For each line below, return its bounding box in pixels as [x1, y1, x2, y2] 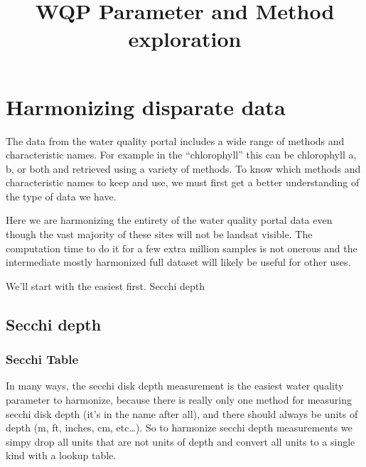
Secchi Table [6, 350, 79, 368]
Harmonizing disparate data [6, 92, 286, 121]
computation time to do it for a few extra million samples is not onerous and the [6, 240, 357, 255]
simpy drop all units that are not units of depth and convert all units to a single [6, 434, 355, 449]
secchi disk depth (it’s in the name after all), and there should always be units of [6, 406, 358, 421]
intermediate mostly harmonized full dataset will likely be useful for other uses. [6, 254, 351, 269]
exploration [128, 24, 242, 53]
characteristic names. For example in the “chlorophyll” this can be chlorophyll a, [6, 147, 357, 162]
